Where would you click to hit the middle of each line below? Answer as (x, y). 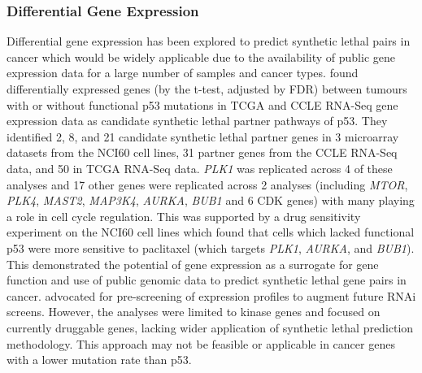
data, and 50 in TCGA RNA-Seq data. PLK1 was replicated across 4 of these (200, 168)
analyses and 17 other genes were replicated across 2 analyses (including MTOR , (207, 184)
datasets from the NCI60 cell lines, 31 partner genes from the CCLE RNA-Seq (202, 152)
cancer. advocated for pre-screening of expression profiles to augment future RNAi (211, 295)
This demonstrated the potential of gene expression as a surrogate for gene (193, 264)
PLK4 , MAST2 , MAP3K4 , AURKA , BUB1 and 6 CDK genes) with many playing (211, 200)
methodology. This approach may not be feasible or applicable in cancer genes (201, 343)
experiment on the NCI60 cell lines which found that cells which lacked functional (211, 232)
